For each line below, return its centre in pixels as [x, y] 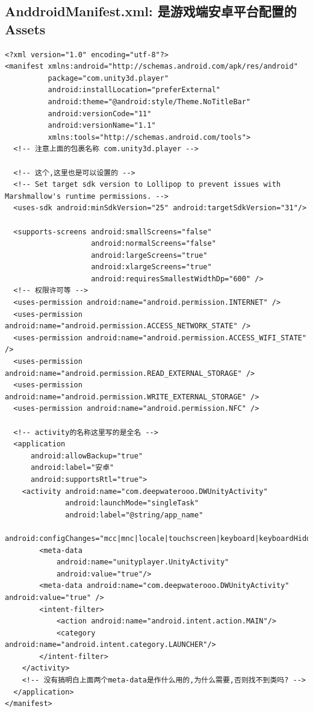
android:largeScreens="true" [149, 255]
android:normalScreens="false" [153, 244]
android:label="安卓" [72, 468]
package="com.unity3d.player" [108, 78]
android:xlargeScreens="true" [151, 267]
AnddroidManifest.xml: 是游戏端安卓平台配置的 [151, 11]
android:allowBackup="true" [87, 456]
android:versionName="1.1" [102, 126]
